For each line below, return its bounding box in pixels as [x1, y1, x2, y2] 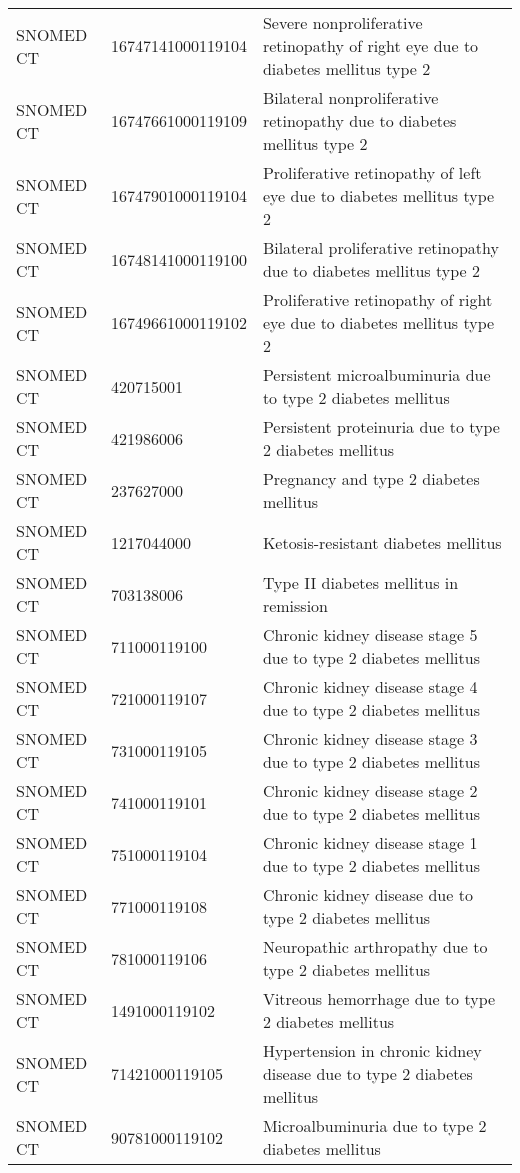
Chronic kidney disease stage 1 [262, 831, 478, 854]
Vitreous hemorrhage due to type [262, 987, 496, 1010]
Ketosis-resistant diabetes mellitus [262, 530, 502, 554]
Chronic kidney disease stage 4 [262, 675, 478, 698]
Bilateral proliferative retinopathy [262, 236, 499, 259]
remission [262, 594, 328, 617]
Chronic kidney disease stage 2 [262, 779, 478, 802]
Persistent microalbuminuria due [262, 363, 491, 386]
